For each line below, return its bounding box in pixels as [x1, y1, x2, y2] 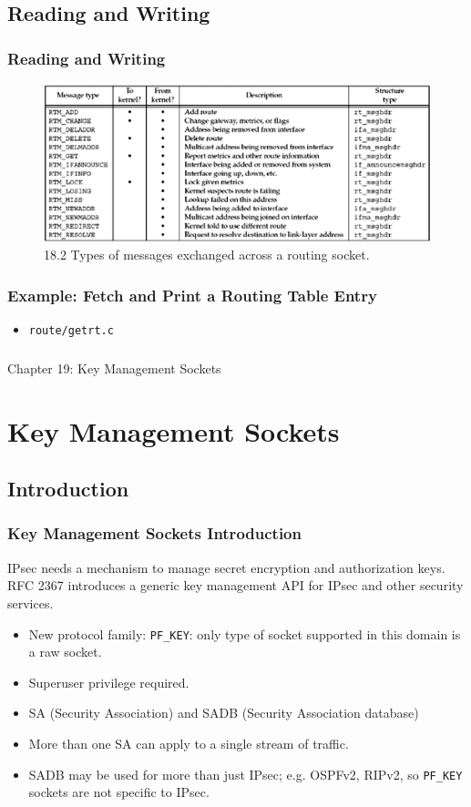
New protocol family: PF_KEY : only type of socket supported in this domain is [28, 624, 461, 643]
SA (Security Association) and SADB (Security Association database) [28, 703, 419, 722]
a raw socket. [28, 642, 102, 661]
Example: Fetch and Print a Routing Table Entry [7, 283, 377, 306]
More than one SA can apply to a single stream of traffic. [28, 734, 349, 752]
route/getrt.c [28, 324, 114, 338]
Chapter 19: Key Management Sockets [7, 358, 221, 377]
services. [7, 593, 54, 612]
